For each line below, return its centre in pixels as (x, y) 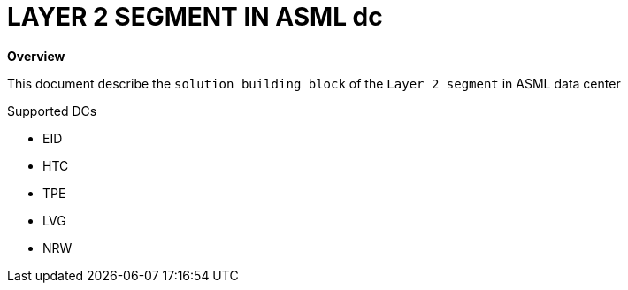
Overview (36, 56)
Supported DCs (52, 111)
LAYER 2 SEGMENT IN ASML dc (195, 17)
